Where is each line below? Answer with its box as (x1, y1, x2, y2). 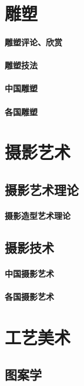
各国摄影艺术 (5, 290, 54, 303)
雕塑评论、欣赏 (5, 35, 62, 48)
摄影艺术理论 (5, 180, 79, 198)
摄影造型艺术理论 (5, 209, 70, 221)
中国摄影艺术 (5, 267, 54, 279)
